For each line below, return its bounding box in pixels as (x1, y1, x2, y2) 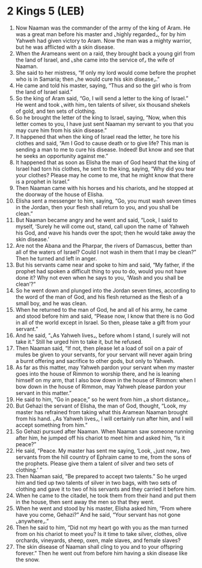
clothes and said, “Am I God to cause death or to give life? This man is (15, 139, 189, 147)
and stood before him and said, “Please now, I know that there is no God (15, 312, 195, 320)
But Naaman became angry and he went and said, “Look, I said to (15, 216, 178, 224)
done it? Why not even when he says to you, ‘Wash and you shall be (15, 274, 184, 281)
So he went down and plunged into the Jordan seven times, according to (15, 286, 196, 294)
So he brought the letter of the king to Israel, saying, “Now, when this (15, 113, 187, 121)
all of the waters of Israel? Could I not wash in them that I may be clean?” (15, 248, 197, 256)
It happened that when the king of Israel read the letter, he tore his (15, 133, 180, 140)
